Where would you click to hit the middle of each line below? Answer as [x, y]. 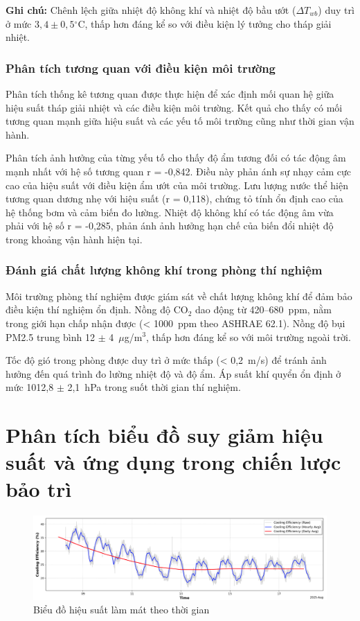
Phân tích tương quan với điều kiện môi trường [141, 68]
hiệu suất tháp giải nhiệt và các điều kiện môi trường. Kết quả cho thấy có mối [174, 107]
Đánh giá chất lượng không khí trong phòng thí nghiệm [164, 270]
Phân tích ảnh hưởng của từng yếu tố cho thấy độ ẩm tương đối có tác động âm [176, 158]
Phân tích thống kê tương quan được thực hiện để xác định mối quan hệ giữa [170, 94]
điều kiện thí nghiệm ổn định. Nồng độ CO [97, 309]
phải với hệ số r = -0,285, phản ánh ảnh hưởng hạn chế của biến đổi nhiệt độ [170, 226]
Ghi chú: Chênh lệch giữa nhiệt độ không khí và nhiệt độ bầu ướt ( [151, 10]
